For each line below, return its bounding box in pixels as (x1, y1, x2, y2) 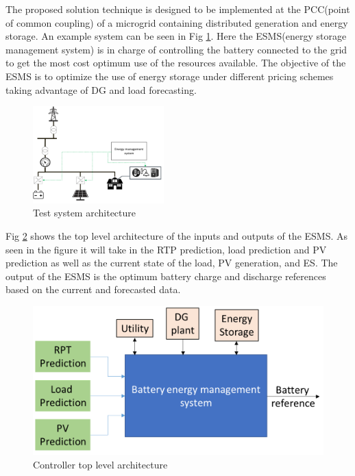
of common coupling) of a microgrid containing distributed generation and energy (5, 15, 348, 29)
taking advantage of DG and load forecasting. (5, 82, 197, 97)
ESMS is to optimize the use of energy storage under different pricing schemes (5, 68, 334, 83)
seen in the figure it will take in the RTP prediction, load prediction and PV (5, 242, 327, 256)
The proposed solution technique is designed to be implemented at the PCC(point (5, 2, 350, 16)
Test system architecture (33, 205, 136, 220)
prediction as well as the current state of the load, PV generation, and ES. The (5, 255, 338, 270)
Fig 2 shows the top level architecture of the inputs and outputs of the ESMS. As (5, 228, 348, 242)
